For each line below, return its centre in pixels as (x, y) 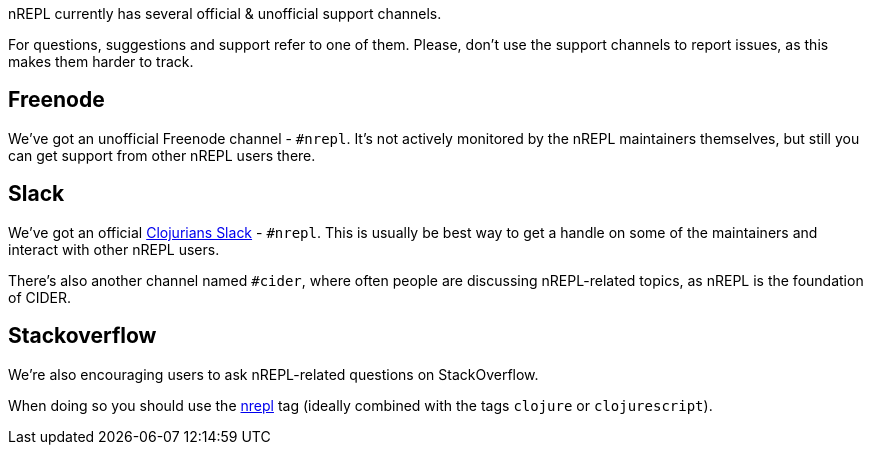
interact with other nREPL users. (114, 249)
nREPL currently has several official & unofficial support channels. (225, 13)
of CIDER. (40, 297)
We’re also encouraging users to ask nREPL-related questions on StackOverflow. (273, 374)
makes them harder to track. (101, 61)
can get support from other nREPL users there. (162, 155)
